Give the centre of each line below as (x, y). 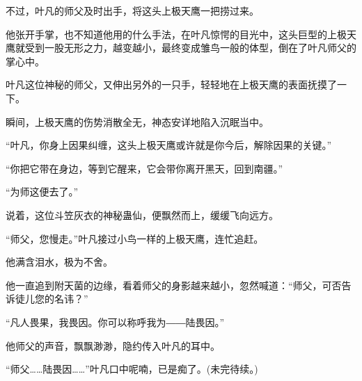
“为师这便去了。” (42, 192)
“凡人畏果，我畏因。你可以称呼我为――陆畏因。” (115, 322)
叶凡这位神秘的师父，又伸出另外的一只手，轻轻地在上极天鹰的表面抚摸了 (171, 84)
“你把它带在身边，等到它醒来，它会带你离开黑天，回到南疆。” (144, 168)
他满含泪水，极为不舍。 (59, 262)
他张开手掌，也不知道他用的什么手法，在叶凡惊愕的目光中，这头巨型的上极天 (181, 34)
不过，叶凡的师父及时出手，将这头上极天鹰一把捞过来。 (132, 10)
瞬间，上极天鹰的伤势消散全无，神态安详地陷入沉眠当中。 (137, 121)
